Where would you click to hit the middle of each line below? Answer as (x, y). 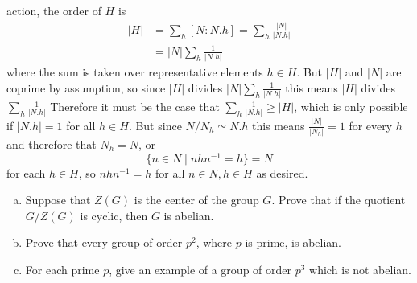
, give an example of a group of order (200, 269)
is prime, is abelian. (293, 242)
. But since (155, 125)
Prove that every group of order (104, 242)
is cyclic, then (114, 215)
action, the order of (54, 10)
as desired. (282, 172)
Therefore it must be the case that (135, 107)
